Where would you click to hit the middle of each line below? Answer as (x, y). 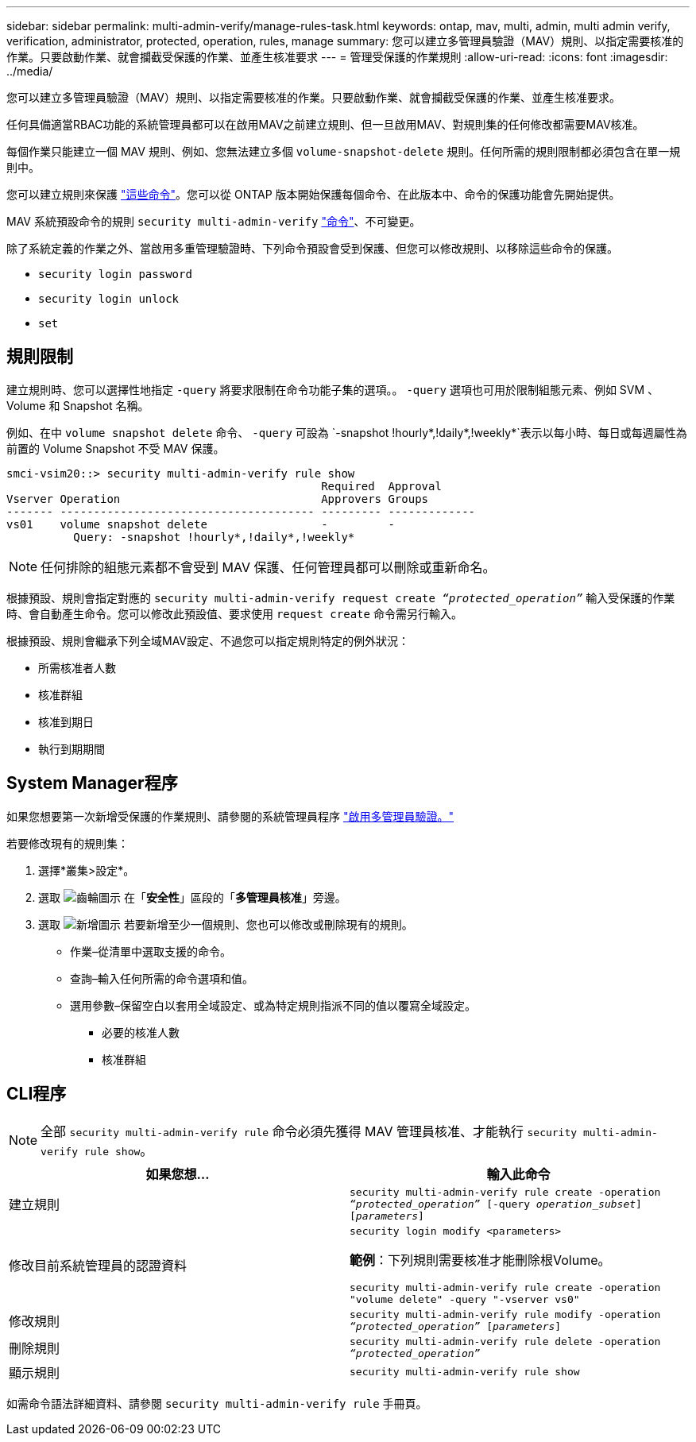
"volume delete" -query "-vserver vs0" (465, 1299)
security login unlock (109, 299)
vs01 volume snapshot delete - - (201, 524)
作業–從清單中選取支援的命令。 (151, 951)
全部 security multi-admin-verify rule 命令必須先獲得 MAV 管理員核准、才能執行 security (309, 1131)
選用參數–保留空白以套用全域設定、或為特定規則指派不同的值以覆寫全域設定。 (273, 1005)
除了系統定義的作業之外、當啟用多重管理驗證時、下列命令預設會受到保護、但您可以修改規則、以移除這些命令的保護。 (312, 248)
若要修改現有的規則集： (68, 843)
